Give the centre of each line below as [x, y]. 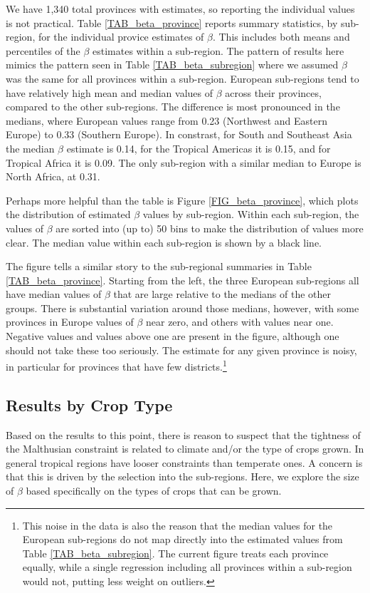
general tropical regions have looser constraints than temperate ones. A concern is [184, 462]
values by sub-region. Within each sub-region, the [251, 214]
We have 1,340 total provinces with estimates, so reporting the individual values [180, 9]
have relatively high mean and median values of [110, 92]
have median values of [54, 294]
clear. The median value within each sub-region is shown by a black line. [164, 242]
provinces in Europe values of [70, 322]
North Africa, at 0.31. [53, 176]
